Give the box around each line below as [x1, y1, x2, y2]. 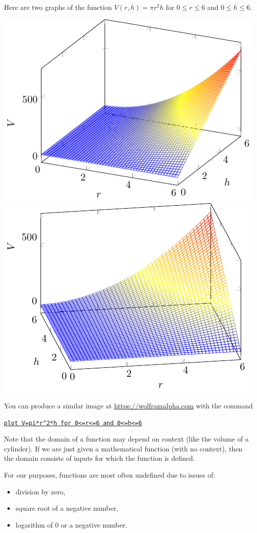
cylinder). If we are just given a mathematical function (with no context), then [4, 443, 243, 453]
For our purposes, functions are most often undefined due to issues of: [4, 470, 215, 480]
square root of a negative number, [15, 503, 118, 513]
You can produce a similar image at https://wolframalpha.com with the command [4, 400, 253, 411]
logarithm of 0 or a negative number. [15, 519, 128, 530]
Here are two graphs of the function [4, 2, 112, 12]
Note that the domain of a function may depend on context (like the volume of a [4, 434, 249, 444]
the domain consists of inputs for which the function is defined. [4, 453, 195, 463]
